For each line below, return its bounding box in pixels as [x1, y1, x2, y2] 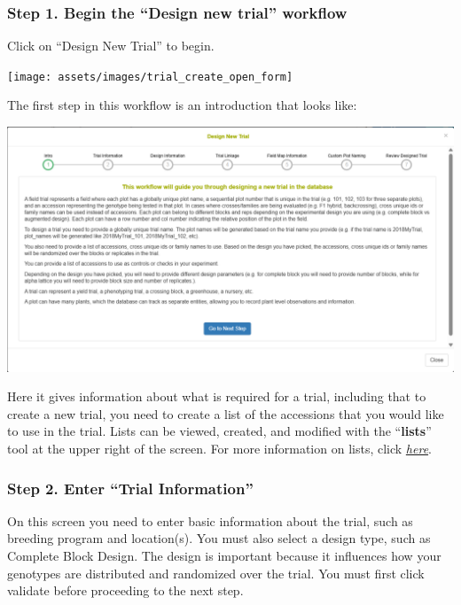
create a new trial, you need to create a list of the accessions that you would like [7, 404, 444, 423]
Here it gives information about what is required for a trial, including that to [7, 387, 426, 406]
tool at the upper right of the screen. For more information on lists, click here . [7, 439, 432, 458]
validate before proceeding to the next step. [7, 581, 244, 600]
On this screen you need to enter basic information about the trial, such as [7, 511, 413, 530]
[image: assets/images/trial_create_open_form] [7, 70, 293, 83]
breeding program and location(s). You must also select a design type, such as [7, 529, 431, 547]
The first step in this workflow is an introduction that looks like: [7, 96, 357, 114]
